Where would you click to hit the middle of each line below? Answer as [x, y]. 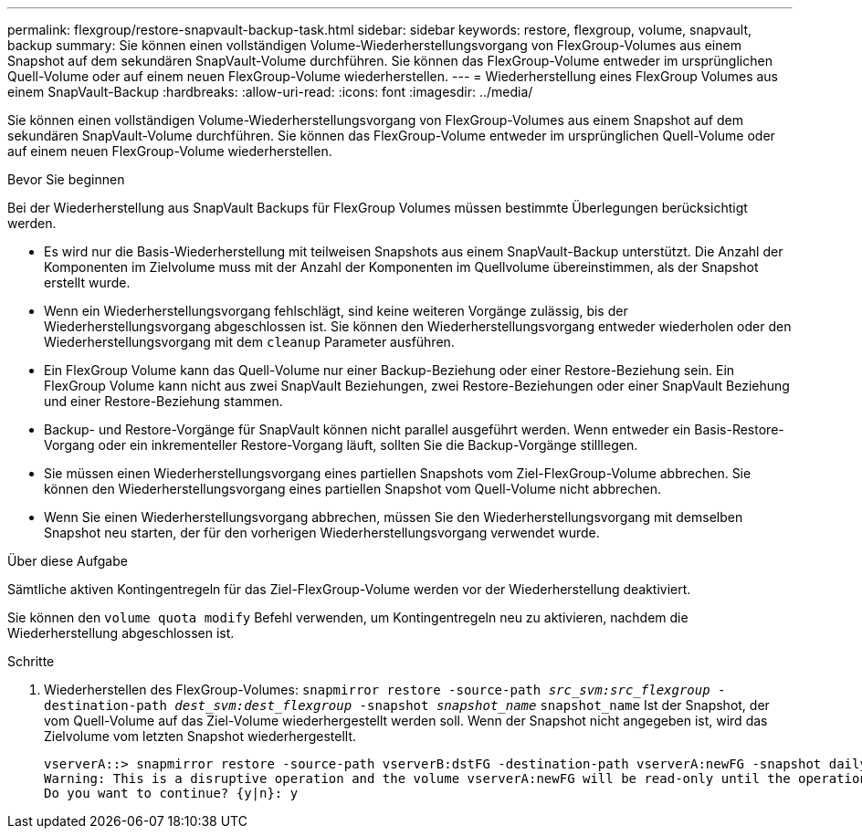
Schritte [31, 661]
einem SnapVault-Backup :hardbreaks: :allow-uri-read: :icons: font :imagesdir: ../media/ [270, 92]
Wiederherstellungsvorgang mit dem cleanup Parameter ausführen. [249, 342]
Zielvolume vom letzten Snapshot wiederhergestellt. [200, 736]
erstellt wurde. [87, 282]
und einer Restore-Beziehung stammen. [163, 401]
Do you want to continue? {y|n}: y [171, 793]
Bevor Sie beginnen [66, 179]
